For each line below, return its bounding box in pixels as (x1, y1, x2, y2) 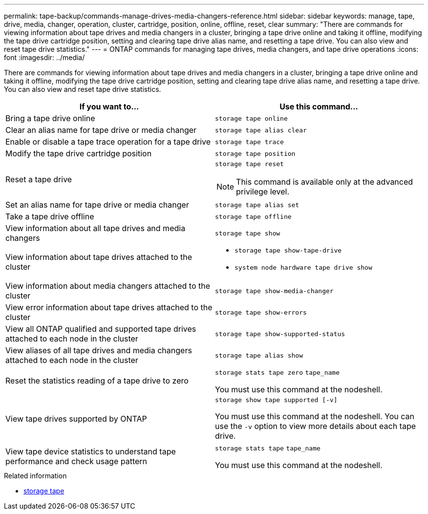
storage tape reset (215, 160, 284, 168)
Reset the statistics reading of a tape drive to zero (5, 376, 189, 385)
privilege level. (236, 187, 290, 196)
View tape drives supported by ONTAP (5, 413, 147, 424)
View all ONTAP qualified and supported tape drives (5, 324, 196, 334)
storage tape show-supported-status (215, 330, 345, 338)
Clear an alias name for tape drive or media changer (5, 125, 197, 135)
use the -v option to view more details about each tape (215, 421, 416, 431)
